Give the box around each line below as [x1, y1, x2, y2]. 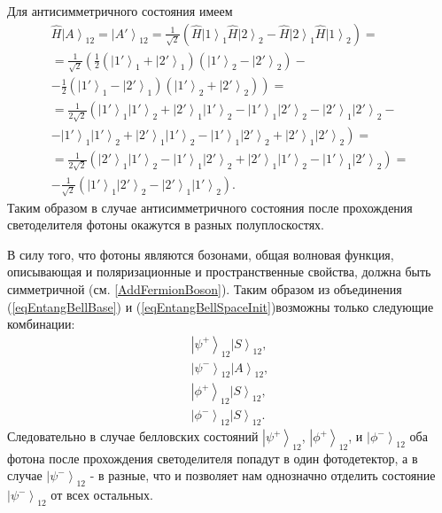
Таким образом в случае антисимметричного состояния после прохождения [7, 198, 413, 216]
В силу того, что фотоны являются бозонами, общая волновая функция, [7, 245, 394, 263]
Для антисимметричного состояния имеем [7, 2, 233, 19]
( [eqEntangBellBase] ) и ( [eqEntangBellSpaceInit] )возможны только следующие [7, 297, 434, 315]
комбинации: [7, 315, 75, 333]
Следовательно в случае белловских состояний [7, 427, 259, 446]
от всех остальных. [50, 486, 153, 504]
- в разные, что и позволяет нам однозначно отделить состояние [89, 466, 436, 485]
